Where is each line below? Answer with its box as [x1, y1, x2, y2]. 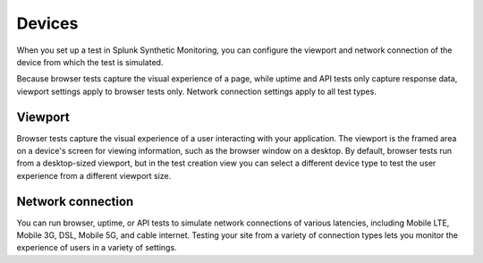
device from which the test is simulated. [16, 56, 164, 67]
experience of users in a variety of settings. [16, 242, 178, 253]
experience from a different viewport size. [16, 170, 172, 181]
